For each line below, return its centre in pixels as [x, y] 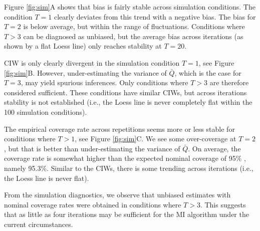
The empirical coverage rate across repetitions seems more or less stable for [119, 129]
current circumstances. [39, 224]
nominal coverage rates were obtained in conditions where [93, 204]
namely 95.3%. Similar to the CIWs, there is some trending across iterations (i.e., [129, 168]
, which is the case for [208, 72]
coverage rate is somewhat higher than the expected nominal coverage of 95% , [125, 158]
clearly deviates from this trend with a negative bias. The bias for [155, 16]
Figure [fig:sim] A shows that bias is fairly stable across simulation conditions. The [130, 7]
